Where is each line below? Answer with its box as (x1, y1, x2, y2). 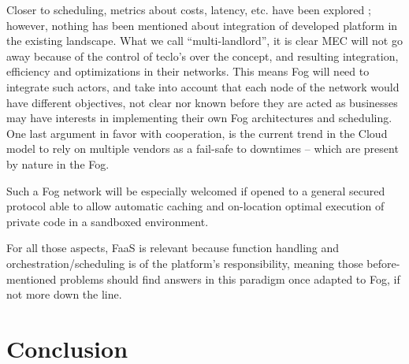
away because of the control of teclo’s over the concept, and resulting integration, (6, 47, 399, 64)
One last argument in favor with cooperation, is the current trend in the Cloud (6, 124, 388, 141)
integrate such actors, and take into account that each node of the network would (6, 78, 400, 95)
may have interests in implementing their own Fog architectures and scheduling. (6, 110, 392, 126)
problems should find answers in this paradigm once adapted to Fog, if (60, 270, 400, 287)
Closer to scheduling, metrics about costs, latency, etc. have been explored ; (6, 2, 371, 17)
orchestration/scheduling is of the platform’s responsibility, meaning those (6, 254, 363, 271)
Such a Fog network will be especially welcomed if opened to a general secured (6, 182, 385, 199)
